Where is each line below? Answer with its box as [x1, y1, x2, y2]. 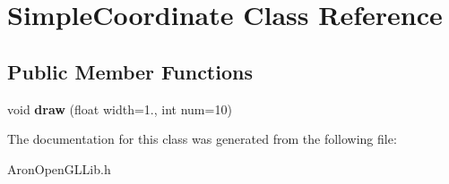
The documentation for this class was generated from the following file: [7, 130, 397, 148]
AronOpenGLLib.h [7, 159, 111, 178]
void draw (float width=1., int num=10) [7, 99, 232, 118]
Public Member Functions [7, 57, 253, 85]
